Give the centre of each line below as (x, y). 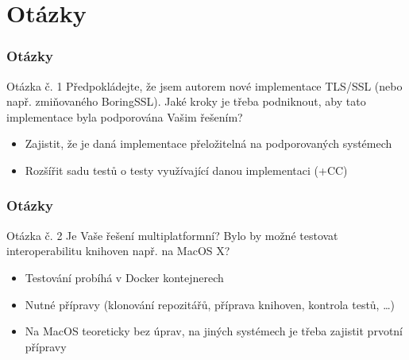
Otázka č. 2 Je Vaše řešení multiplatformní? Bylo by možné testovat (172, 235)
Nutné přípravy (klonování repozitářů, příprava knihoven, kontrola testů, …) (210, 304)
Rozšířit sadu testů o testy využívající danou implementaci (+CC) (186, 170)
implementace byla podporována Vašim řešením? (125, 116)
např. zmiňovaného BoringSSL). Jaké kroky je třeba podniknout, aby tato (186, 101)
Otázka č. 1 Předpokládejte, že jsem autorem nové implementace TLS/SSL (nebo (204, 85)
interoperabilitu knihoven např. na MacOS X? (118, 251)
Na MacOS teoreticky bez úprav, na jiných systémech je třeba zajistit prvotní (214, 331)
